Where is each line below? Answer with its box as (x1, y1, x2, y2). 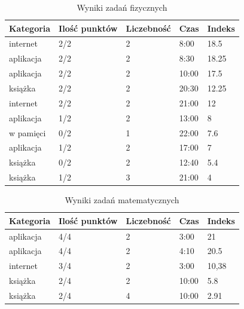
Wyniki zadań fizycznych (77, 1, 167, 13)
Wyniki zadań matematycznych (65, 194, 179, 206)
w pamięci (9, 126, 46, 139)
